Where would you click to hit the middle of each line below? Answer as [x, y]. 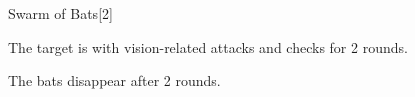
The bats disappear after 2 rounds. [114, 80]
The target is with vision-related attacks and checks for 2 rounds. [208, 46]
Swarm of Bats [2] [60, 13]
